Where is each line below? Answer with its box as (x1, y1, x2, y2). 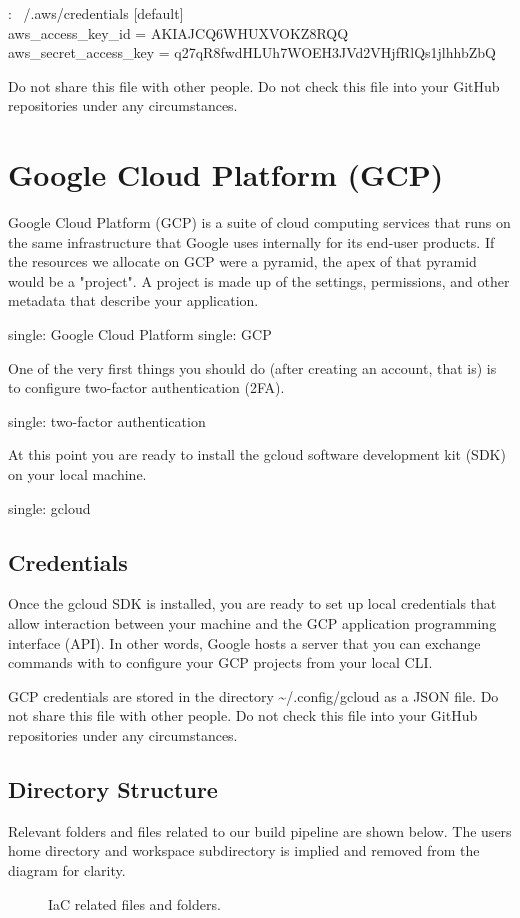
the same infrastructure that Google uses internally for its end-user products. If (8, 231, 495, 252)
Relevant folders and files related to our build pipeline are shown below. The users (8, 820, 512, 841)
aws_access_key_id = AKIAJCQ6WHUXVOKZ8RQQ (8, 22, 349, 43)
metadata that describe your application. (8, 290, 259, 311)
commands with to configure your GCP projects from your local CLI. (8, 652, 433, 673)
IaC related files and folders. (48, 893, 221, 914)
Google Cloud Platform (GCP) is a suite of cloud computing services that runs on (8, 212, 511, 233)
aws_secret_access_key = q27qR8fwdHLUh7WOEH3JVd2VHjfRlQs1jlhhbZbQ (8, 42, 496, 63)
